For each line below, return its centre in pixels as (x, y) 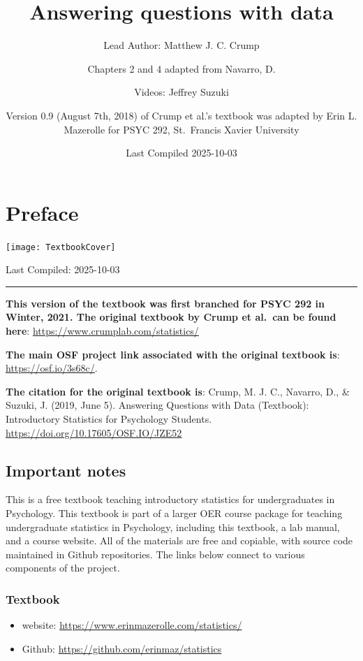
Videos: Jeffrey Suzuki (181, 92)
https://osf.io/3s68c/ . (52, 368)
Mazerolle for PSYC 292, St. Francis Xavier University (181, 129)
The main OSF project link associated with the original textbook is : (173, 354)
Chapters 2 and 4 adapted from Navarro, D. (181, 68)
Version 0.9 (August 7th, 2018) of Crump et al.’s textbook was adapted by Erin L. (181, 115)
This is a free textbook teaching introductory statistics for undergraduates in (170, 499)
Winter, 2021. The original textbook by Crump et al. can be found (171, 317)
